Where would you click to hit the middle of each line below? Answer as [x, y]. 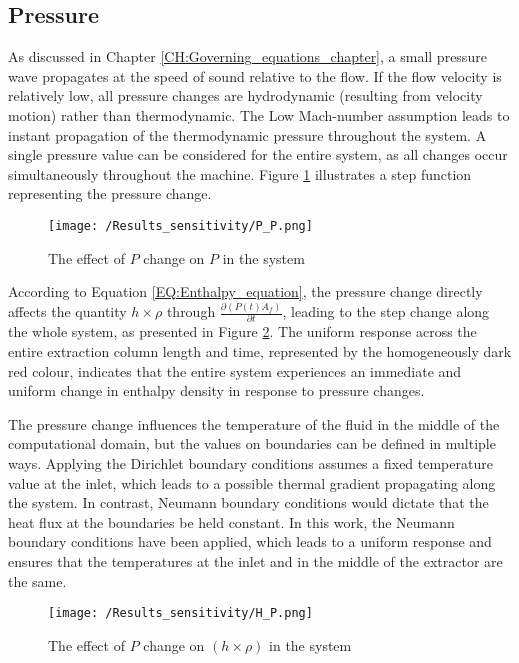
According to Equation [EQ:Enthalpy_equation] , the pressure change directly [245, 291]
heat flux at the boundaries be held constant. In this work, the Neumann [231, 521]
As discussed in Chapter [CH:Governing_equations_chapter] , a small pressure [247, 56]
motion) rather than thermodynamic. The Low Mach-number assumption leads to [259, 114]
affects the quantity [67, 311]
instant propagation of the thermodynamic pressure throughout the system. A [247, 134]
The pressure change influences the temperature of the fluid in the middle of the [254, 423]
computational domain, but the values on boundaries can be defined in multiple [252, 443]
